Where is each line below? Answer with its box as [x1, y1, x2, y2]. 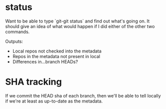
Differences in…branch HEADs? [12, 58, 78, 64]
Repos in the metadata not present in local [12, 53, 101, 59]
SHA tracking [5, 76, 62, 87]
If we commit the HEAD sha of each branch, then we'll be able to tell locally [5, 92, 161, 98]
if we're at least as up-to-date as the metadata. [5, 98, 103, 104]
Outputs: [5, 38, 24, 44]
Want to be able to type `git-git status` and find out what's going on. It [5, 18, 150, 24]
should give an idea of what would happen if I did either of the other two [5, 23, 155, 29]
